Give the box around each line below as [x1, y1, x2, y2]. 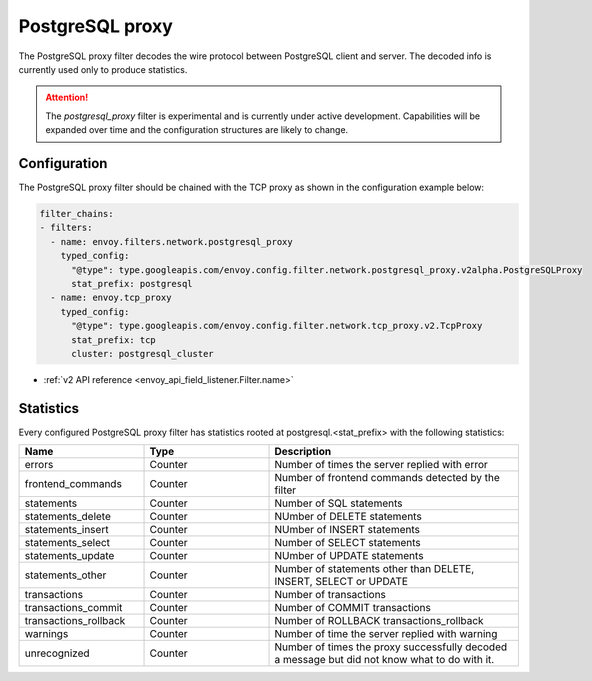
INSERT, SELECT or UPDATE [274, 575, 409, 589]
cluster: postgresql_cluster [71, 348, 214, 359]
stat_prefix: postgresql [71, 278, 194, 289]
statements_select [24, 536, 110, 550]
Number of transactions [274, 588, 387, 602]
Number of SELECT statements [274, 536, 421, 550]
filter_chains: [39, 208, 114, 219]
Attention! [45, 91, 89, 104]
